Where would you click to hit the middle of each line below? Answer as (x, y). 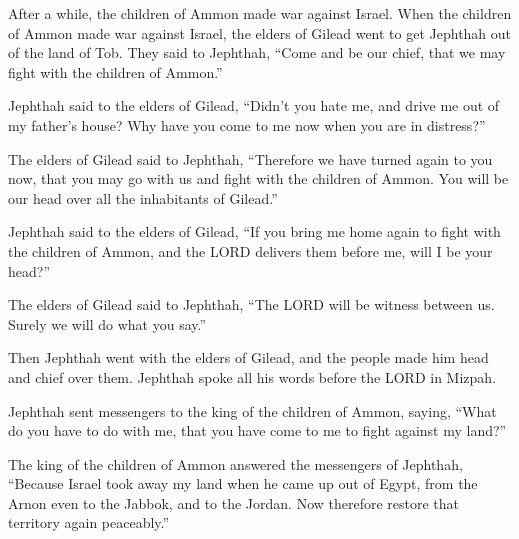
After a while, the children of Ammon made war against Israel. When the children (260, 13)
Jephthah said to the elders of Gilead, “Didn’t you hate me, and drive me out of (254, 105)
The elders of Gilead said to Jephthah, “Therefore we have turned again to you (250, 158)
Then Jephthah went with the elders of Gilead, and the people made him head (248, 357)
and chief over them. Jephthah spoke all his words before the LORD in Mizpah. (252, 376)
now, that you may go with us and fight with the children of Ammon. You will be (258, 178)
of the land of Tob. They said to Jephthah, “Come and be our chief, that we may (257, 52)
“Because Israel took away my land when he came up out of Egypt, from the (243, 483)
